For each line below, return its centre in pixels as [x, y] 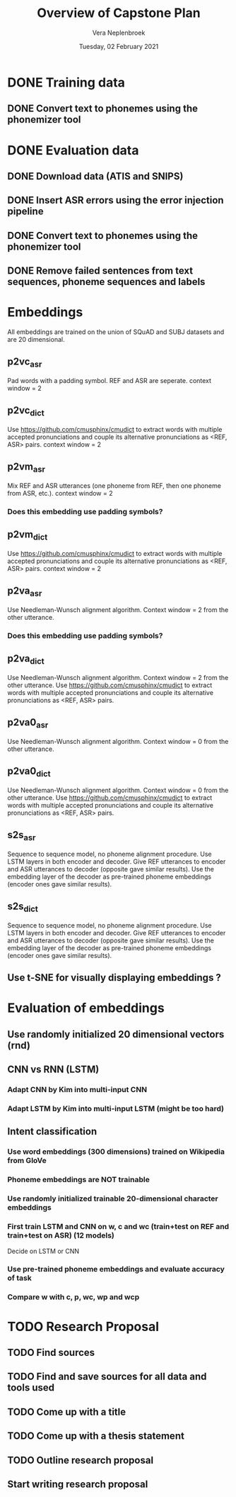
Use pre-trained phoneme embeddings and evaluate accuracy [116, 1269]
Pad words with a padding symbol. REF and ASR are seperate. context [110, 381]
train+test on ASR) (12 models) [61, 1235]
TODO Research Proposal [83, 1326]
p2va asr [25, 592]
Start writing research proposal [78, 1484]
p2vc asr [25, 363]
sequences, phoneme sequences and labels [106, 282]
